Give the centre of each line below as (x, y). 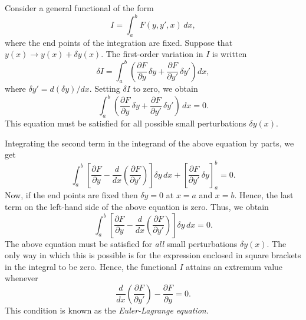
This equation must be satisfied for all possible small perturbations (126, 123)
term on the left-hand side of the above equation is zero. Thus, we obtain (137, 206)
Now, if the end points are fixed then (71, 195)
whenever (22, 278)
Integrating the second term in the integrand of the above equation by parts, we (149, 143)
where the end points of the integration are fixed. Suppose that (119, 42)
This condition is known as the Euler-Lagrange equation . (107, 310)
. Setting (105, 89)
